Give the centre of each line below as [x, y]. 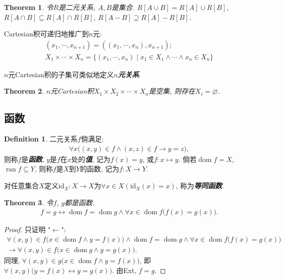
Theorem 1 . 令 [29, 7]
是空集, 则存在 [172, 91]
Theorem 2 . [24, 91]
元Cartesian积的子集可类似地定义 [61, 74]
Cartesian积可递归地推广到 [47, 34]
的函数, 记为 [99, 169]
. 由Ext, [124, 270]
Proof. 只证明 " [27, 229]
